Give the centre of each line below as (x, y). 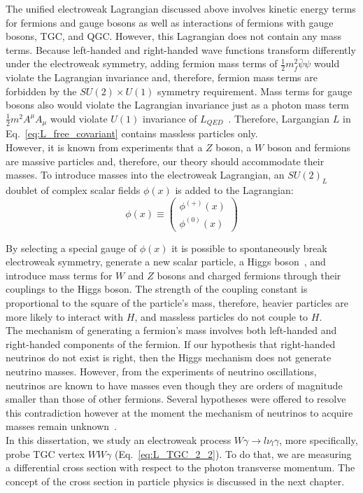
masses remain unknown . (61, 426)
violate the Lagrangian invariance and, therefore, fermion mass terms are (162, 77)
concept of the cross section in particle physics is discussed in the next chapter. (175, 481)
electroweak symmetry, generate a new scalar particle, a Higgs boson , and (166, 262)
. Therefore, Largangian (279, 118)
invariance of (170, 118)
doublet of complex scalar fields (73, 190)
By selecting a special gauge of (71, 248)
